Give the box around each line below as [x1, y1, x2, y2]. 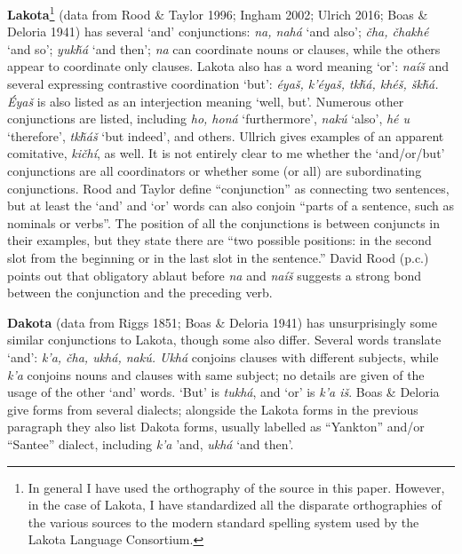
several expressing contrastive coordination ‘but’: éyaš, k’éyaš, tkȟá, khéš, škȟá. [7, 75, 439, 93]
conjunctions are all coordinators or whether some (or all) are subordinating [7, 162, 422, 179]
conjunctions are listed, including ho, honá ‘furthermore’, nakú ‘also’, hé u [7, 109, 410, 128]
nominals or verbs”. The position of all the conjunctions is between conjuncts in [7, 213, 441, 232]
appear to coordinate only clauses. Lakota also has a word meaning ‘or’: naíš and [7, 57, 450, 75]
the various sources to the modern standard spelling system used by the [28, 512, 419, 531]
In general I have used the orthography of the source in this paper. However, [28, 478, 445, 496]
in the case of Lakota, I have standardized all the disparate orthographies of [28, 495, 442, 514]
